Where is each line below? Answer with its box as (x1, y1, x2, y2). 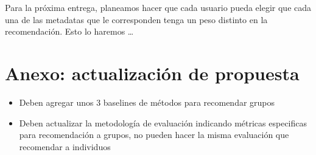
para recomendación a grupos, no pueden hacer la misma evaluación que (19, 128, 289, 141)
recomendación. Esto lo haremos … (5, 25, 134, 38)
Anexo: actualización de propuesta (5, 60, 300, 85)
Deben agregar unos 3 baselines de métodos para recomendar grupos (19, 95, 275, 108)
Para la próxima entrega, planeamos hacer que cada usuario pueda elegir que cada (5, 1, 312, 13)
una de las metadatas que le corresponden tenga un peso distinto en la (5, 13, 268, 26)
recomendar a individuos (19, 140, 111, 153)
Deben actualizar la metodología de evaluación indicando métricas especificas (19, 116, 307, 129)
